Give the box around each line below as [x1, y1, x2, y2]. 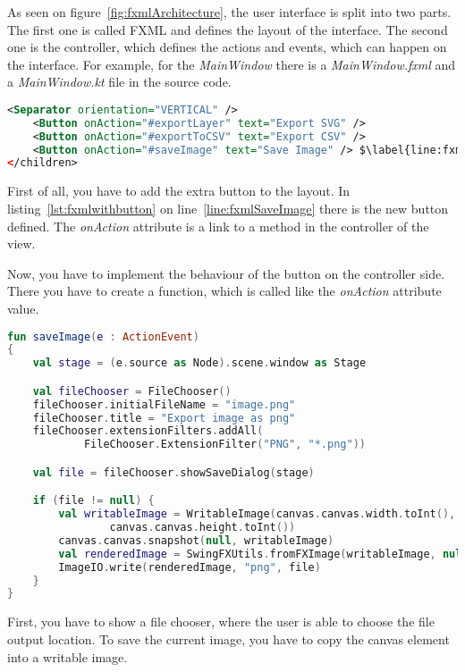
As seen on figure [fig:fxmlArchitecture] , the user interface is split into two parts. [7, 3, 452, 21]
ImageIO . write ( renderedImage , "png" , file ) [58, 560, 321, 574]
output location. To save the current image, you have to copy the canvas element [7, 629, 450, 648]
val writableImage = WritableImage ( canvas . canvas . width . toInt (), [58, 508, 456, 521]
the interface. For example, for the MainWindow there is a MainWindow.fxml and [7, 55, 456, 73]
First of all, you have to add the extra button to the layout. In [7, 181, 351, 200]
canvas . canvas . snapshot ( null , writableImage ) [58, 533, 334, 547]
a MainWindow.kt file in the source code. [7, 72, 232, 91]
